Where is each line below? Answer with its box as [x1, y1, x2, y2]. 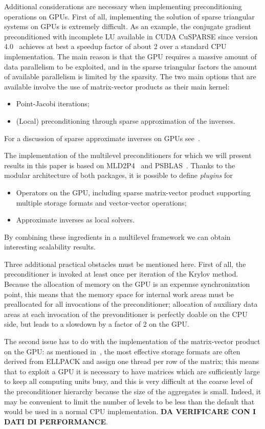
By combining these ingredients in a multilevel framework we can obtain [4, 231, 231, 242]
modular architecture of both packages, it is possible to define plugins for [4, 170, 233, 180]
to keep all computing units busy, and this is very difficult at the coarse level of [4, 376, 253, 387]
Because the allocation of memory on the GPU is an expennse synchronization [4, 279, 250, 289]
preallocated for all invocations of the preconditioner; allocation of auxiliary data [4, 299, 258, 309]
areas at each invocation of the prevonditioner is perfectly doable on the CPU [4, 308, 248, 319]
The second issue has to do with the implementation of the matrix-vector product [4, 336, 260, 347]
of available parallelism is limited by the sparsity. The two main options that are [4, 71, 256, 82]
